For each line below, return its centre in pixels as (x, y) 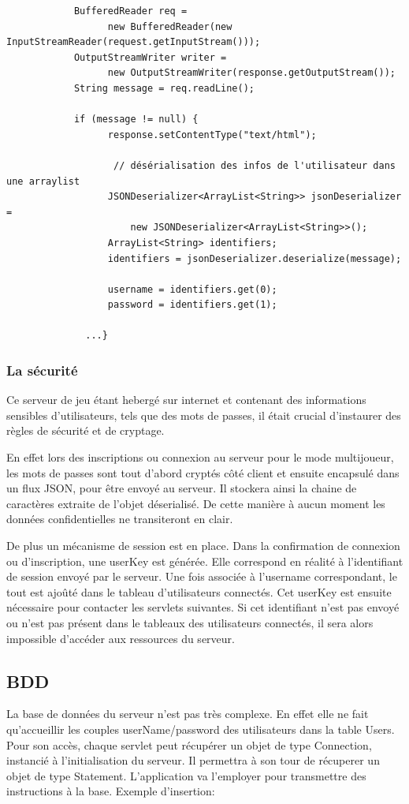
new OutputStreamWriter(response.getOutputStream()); (251, 73)
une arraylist (43, 181)
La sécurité (42, 370)
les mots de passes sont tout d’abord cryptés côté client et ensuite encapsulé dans (203, 472)
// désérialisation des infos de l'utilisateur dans (255, 165)
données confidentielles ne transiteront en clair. (120, 519)
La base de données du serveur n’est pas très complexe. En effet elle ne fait (188, 714)
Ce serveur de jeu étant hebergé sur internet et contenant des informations (186, 400)
